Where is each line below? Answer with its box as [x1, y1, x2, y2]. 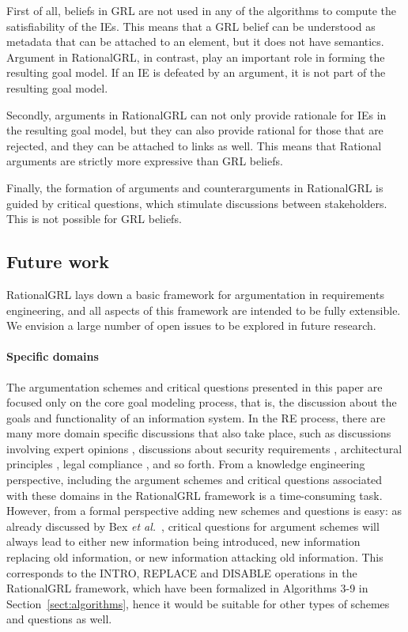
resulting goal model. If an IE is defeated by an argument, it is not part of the [6, 64, 386, 81]
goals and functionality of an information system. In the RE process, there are [6, 409, 386, 426]
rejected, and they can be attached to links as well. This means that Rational [6, 137, 382, 153]
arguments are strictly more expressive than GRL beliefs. [6, 153, 283, 169]
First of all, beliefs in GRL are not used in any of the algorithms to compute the [6, 2, 397, 18]
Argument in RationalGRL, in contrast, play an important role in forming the [6, 48, 385, 65]
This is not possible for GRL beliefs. [6, 210, 182, 227]
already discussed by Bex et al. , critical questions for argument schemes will [6, 517, 380, 534]
